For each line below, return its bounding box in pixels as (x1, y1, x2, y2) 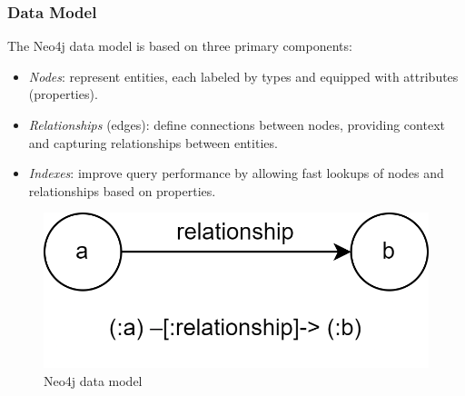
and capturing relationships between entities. (28, 133, 278, 152)
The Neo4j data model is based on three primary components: (7, 36, 352, 55)
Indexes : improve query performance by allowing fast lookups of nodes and (28, 163, 444, 183)
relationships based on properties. (28, 181, 216, 200)
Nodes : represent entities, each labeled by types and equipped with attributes (28, 66, 459, 85)
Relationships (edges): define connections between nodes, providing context (28, 115, 445, 134)
